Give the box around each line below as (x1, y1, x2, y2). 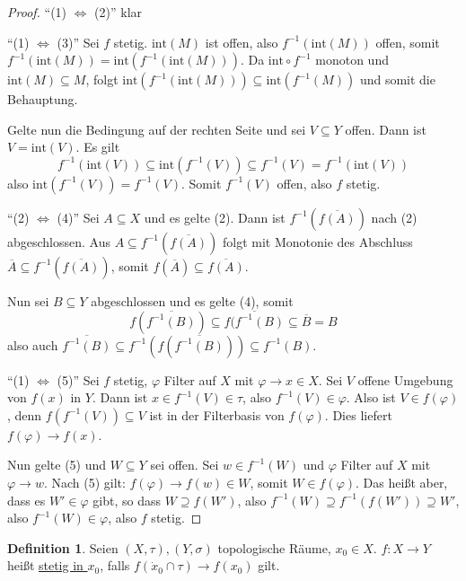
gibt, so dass (92, 490, 162, 509)
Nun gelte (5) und (7, 455, 107, 474)
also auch (7, 335, 58, 354)
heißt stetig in (7, 556, 84, 575)
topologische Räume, (217, 538, 331, 557)
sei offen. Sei (150, 455, 219, 474)
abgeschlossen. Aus (7, 232, 111, 251)
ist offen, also (205, 32, 278, 51)
